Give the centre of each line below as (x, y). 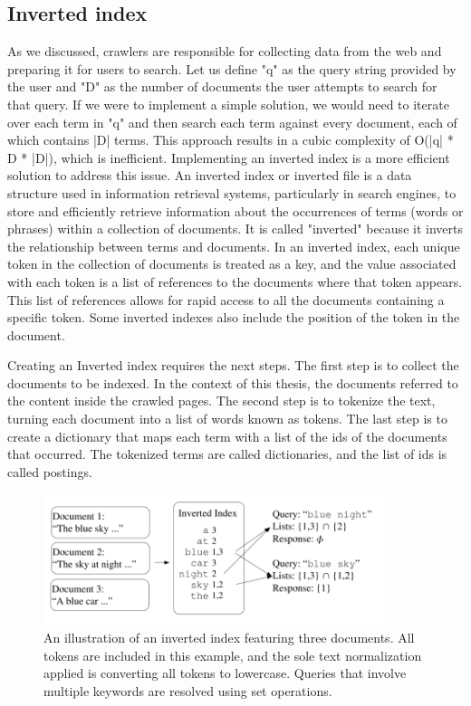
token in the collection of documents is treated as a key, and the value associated (232, 264)
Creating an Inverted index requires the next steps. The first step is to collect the (233, 365)
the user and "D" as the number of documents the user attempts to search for (222, 86)
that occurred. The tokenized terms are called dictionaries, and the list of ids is (227, 454)
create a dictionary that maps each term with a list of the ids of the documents (227, 436)
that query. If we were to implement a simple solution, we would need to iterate (228, 104)
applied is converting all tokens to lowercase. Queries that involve (225, 673)
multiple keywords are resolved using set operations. (188, 690)
